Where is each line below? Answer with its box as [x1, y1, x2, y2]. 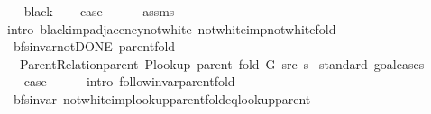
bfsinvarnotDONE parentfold [13, 37, 176, 56]
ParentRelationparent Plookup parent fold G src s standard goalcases [19, 54, 425, 73]
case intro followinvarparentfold [23, 72, 235, 91]
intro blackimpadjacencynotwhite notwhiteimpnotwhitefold [6, 19, 336, 38]
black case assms [23, 2, 175, 20]
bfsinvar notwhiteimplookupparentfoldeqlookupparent [13, 89, 311, 108]
